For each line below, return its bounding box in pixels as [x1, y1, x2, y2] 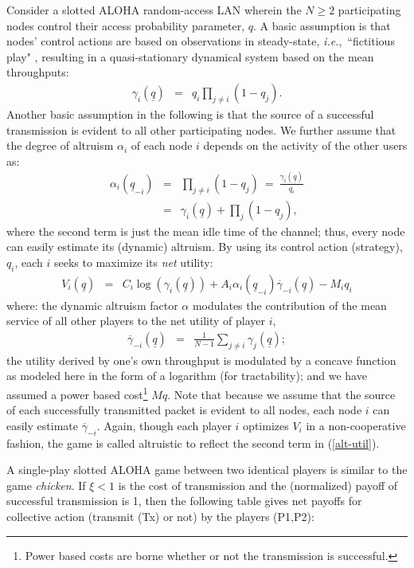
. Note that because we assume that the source [167, 386, 396, 402]
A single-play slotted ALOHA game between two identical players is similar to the [6, 461, 408, 478]
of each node [131, 137, 193, 154]
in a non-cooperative [306, 417, 406, 433]
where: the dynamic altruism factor [6, 296, 178, 313]
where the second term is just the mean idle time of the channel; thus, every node [6, 222, 405, 239]
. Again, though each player [96, 417, 232, 433]
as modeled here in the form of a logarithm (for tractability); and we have [6, 367, 367, 384]
